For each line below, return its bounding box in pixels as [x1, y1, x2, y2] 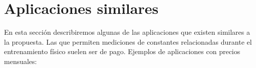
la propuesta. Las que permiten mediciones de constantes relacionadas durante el [4, 36, 252, 47]
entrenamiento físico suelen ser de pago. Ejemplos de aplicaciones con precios [4, 46, 240, 57]
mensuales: [4, 56, 37, 66]
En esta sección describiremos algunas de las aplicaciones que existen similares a [4, 27, 250, 37]
